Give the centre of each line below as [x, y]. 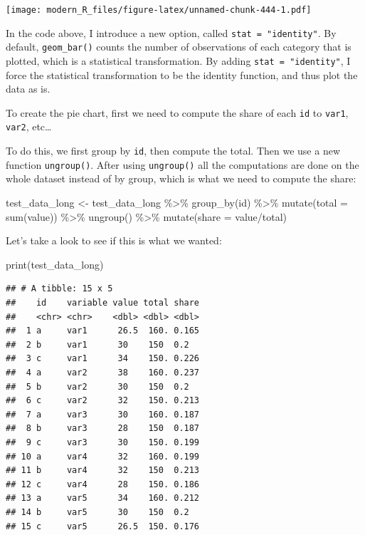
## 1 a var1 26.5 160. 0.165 [103, 331]
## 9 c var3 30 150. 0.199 [103, 442]
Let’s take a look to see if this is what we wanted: [114, 240]
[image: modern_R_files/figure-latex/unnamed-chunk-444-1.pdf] [159, 10]
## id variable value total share [103, 303]
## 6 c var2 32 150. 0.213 [103, 401]
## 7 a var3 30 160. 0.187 [103, 414]
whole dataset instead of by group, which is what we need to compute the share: [181, 178]
